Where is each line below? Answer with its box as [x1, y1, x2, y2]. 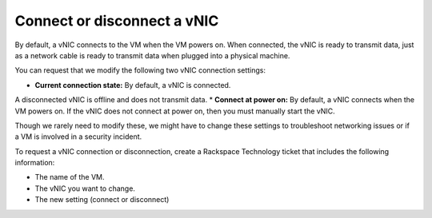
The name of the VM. [34, 172, 105, 182]
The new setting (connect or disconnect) [34, 195, 170, 204]
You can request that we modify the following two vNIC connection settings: [14, 65, 266, 75]
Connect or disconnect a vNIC [14, 12, 219, 30]
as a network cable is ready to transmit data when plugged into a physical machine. [14, 50, 290, 60]
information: [14, 158, 55, 168]
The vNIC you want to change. [34, 184, 136, 193]
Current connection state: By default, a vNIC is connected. [34, 80, 231, 89]
